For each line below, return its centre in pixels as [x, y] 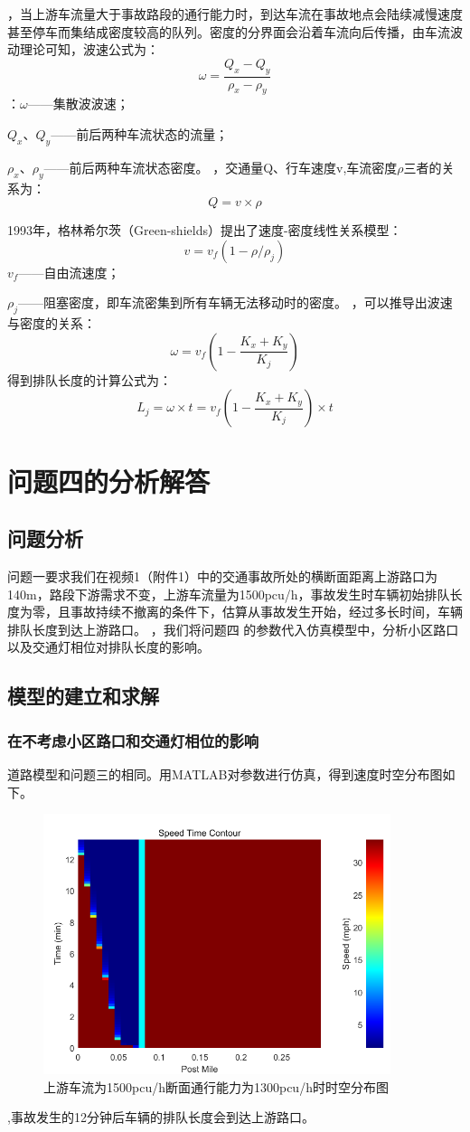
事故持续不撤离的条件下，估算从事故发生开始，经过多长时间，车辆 [266, 612]
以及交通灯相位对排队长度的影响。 [108, 647]
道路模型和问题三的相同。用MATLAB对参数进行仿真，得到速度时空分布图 [225, 774]
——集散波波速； [78, 104]
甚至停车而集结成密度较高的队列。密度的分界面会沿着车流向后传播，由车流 [229, 31]
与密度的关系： [52, 323]
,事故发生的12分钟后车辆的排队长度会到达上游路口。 [161, 1117]
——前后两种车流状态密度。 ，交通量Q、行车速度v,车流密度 [221, 167]
